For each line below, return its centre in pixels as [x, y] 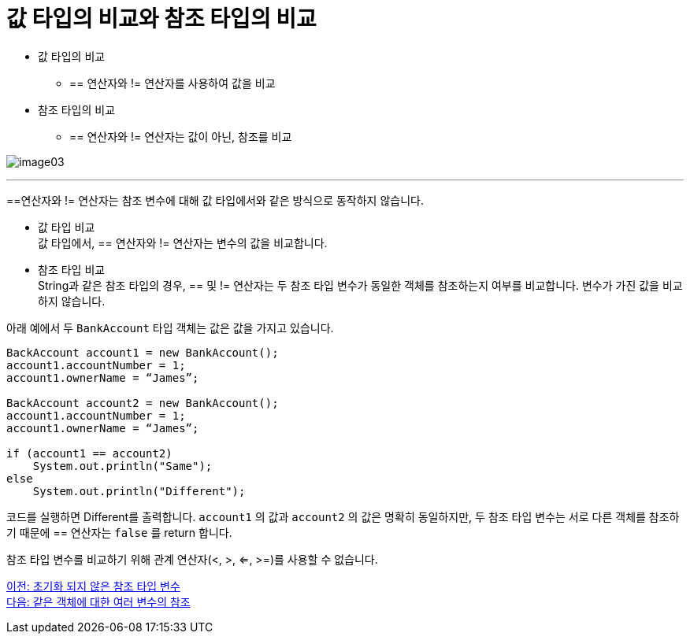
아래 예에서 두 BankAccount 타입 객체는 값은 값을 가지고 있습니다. [170, 327]
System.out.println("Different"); [139, 491]
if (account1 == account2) [89, 453]
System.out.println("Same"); [122, 466]
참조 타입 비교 [72, 269]
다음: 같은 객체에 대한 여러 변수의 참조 [98, 601]
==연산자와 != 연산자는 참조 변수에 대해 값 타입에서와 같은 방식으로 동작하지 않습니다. [215, 200]
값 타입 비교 [67, 227]
